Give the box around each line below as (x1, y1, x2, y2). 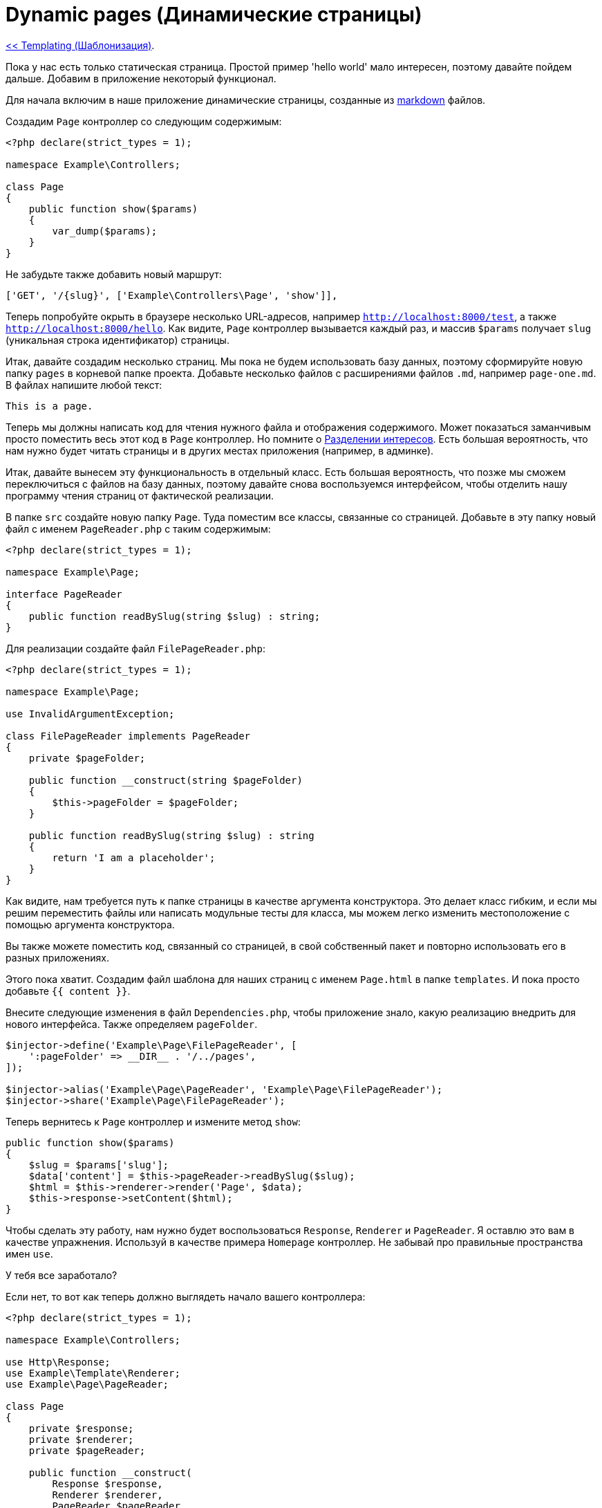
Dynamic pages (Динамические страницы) (6, 3, 422, 26)
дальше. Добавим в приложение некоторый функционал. (6, 72, 276, 84)
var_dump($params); (52, 225, 158, 237)
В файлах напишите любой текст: (6, 378, 162, 391)
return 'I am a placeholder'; (52, 852, 216, 863)
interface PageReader (6, 588, 122, 600)
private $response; (28, 1422, 134, 1434)
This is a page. (6, 400, 93, 412)
